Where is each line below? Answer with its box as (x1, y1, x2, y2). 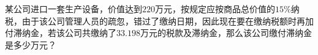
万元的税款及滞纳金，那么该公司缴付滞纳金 (140, 26, 312, 39)
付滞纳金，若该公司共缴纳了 (5, 26, 116, 39)
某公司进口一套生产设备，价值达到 (5, 2, 142, 15)
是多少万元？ (5, 38, 56, 51)
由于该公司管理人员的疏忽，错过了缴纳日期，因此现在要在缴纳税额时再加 (21, 14, 314, 27)
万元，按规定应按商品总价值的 (155, 2, 275, 15)
